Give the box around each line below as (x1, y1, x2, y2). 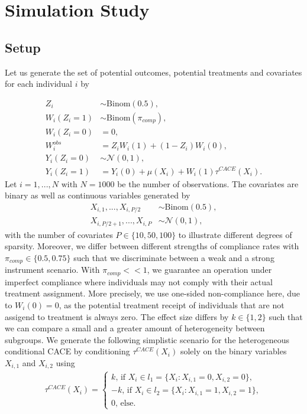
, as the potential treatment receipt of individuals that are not (59, 298, 285, 311)
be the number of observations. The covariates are (117, 177, 299, 190)
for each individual (5, 77, 73, 90)
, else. (115, 399, 136, 408)
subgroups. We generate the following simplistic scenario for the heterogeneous (5, 333, 289, 345)
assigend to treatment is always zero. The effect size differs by (5, 310, 229, 322)
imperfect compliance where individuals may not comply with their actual (5, 275, 273, 288)
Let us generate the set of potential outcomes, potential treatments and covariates (5, 66, 302, 78)
